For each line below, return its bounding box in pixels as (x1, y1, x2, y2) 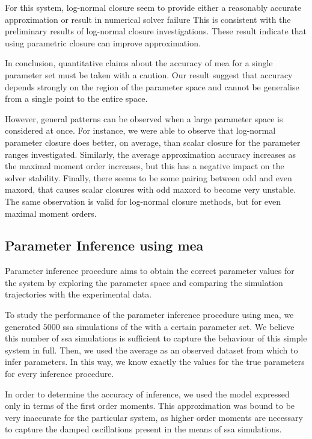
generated (5, 320, 41, 332)
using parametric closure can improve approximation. (5, 36, 201, 49)
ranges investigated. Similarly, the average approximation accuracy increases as (5, 148, 296, 160)
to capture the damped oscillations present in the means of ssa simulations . (5, 423, 282, 435)
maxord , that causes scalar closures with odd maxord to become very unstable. (5, 183, 296, 196)
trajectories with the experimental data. (5, 288, 152, 300)
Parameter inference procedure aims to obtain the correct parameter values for (5, 264, 295, 277)
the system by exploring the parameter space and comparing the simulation (5, 276, 283, 288)
